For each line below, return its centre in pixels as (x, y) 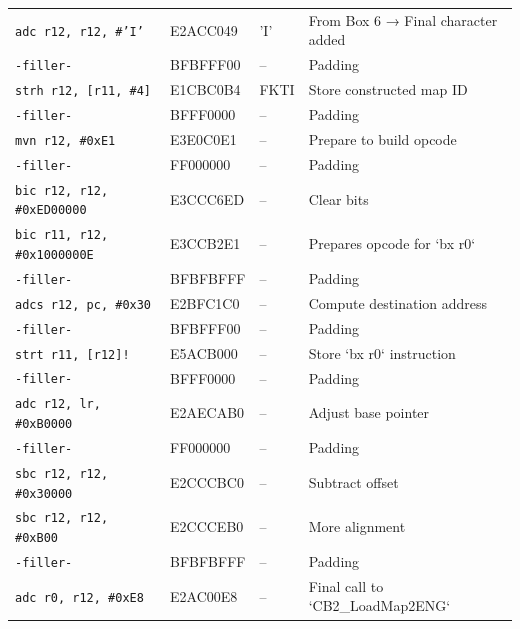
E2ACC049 (204, 29)
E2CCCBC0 (207, 481)
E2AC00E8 (204, 595)
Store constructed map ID (388, 89)
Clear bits (338, 198)
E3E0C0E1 (203, 138)
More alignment (357, 526)
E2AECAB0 (207, 412)
